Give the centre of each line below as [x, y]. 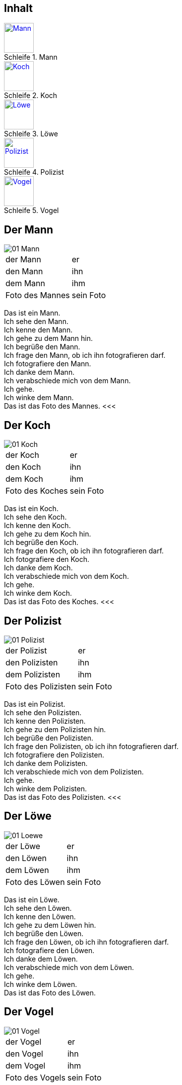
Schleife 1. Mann [31, 57]
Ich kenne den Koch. [37, 526]
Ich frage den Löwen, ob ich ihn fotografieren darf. [87, 942]
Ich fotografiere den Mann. [48, 364]
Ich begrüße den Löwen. [44, 933]
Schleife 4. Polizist [34, 172]
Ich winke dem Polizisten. [45, 788]
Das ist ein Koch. [31, 509]
